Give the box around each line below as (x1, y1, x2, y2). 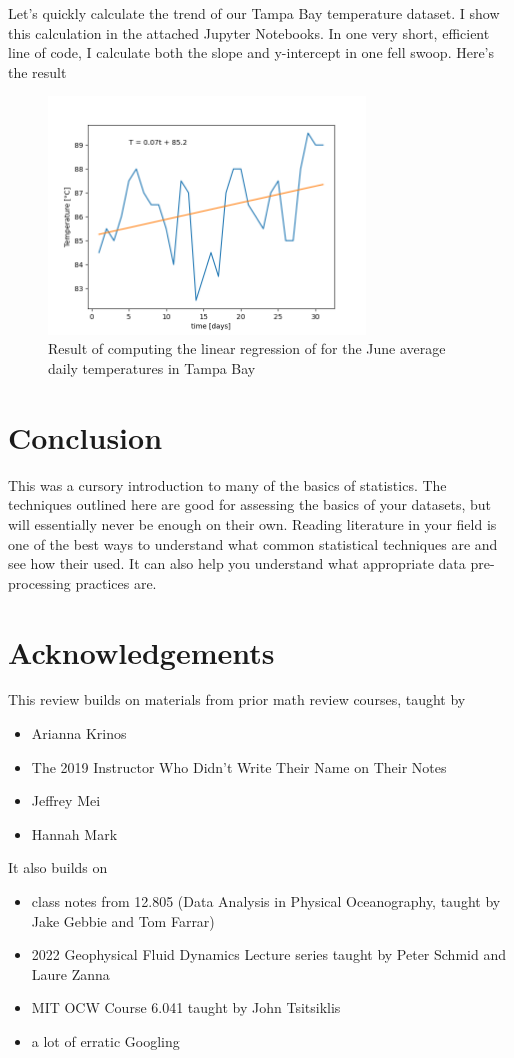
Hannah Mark (31, 823, 118, 844)
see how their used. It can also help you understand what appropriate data (8, 553, 466, 574)
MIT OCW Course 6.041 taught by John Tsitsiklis (31, 997, 341, 1018)
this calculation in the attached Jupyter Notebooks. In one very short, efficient (8, 22, 490, 43)
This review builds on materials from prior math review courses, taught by (8, 689, 466, 710)
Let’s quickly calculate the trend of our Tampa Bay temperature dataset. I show (8, 3, 500, 23)
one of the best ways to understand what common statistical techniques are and (8, 533, 498, 554)
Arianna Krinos (31, 723, 127, 744)
